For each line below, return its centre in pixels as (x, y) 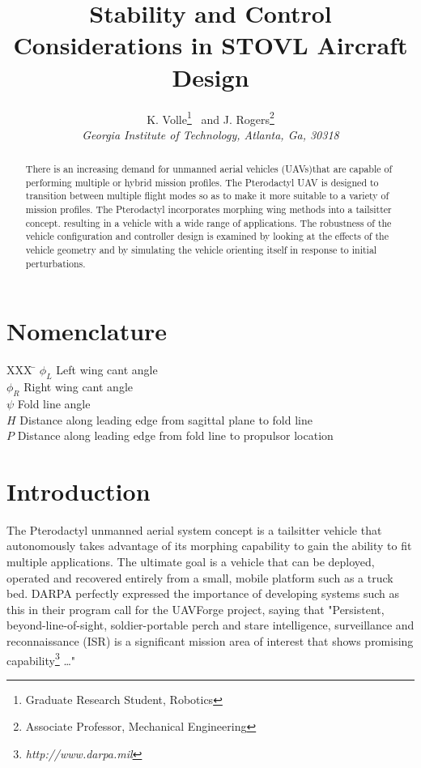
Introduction (79, 491)
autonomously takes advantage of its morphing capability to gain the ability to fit (209, 546)
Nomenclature (87, 331)
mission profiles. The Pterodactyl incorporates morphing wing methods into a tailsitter (208, 209)
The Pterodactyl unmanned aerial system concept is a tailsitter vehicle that (194, 529)
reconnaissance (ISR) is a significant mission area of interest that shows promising (210, 640)
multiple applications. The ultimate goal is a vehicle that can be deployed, (191, 562)
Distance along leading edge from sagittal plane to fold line (166, 419)
